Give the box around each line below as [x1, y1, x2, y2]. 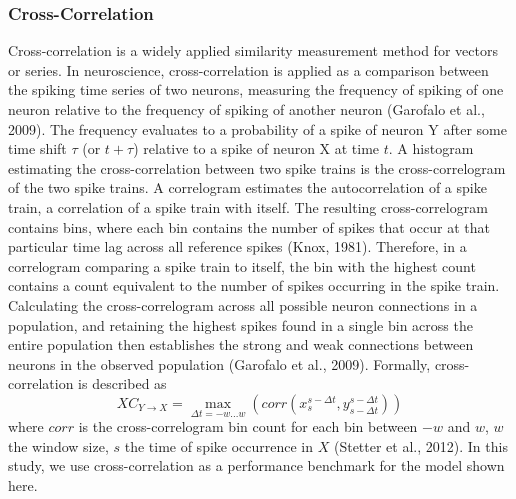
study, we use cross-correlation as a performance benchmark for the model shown [8, 455, 505, 476]
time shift [8, 138, 67, 159]
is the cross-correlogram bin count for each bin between [78, 416, 418, 437]
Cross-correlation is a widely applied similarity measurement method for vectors [8, 40, 498, 61]
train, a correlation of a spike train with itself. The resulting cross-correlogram [8, 196, 488, 217]
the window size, [8, 435, 109, 456]
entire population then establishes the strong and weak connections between [8, 334, 474, 355]
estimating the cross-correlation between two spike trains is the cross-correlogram [8, 157, 506, 178]
